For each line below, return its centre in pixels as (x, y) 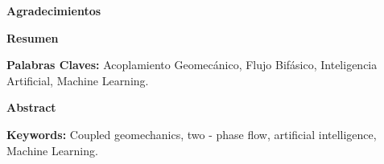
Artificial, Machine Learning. (78, 80)
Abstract (31, 107)
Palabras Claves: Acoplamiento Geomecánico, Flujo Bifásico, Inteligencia (192, 65)
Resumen (33, 37)
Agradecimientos (54, 10)
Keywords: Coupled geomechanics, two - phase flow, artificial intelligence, (192, 134)
